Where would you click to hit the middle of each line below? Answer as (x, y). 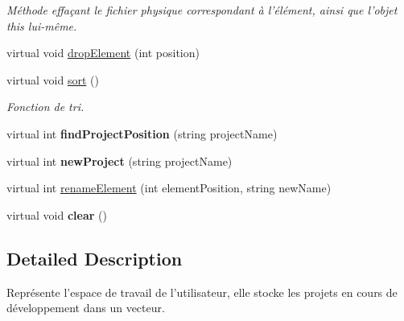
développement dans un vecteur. (86, 308)
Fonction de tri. (45, 107)
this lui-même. (42, 25)
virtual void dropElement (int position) (103, 53)
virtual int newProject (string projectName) (120, 160)
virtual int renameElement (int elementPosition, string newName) (169, 188)
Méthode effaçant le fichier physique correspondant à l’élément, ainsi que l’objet (202, 10)
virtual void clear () (57, 214)
